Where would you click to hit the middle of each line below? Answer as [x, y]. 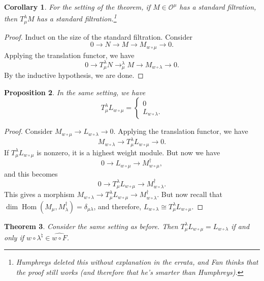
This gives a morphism [39, 194]
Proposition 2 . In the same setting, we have [75, 92]
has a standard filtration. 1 [77, 18]
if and [240, 226]
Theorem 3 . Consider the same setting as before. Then [91, 226]
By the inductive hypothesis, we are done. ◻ [74, 75]
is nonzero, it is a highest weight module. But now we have [128, 152]
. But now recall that [190, 194]
